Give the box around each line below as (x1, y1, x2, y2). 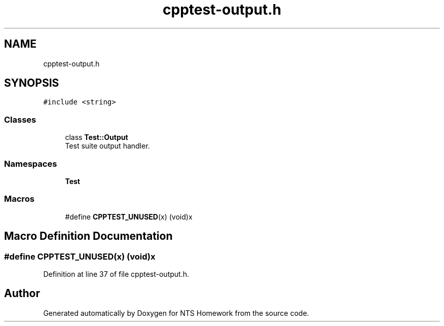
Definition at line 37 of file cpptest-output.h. (43, 269, 189, 278)
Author (4, 287, 40, 300)
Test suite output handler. (65, 141, 150, 151)
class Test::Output (65, 133, 128, 142)
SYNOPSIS (4, 77, 59, 90)
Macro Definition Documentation (4, 230, 173, 243)
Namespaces (4, 158, 57, 169)
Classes (4, 114, 36, 125)
